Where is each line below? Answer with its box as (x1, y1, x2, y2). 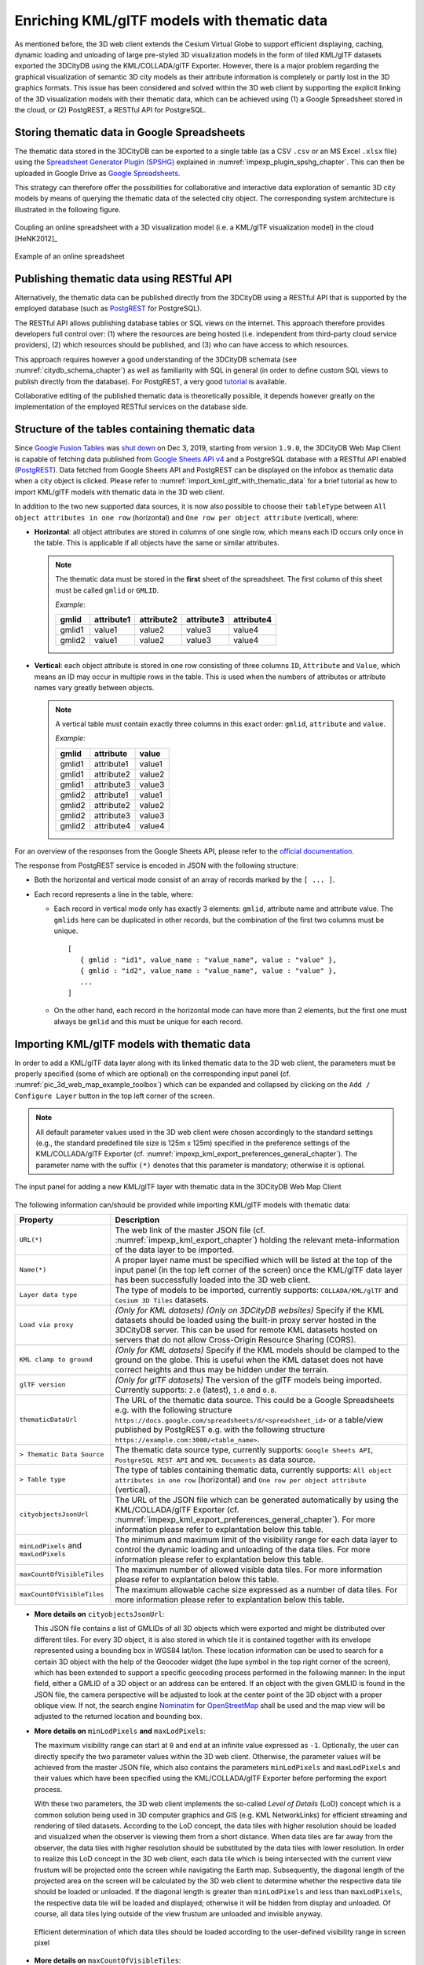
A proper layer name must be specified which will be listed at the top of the (115, 1254, 393, 1265)
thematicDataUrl (19, 1416, 78, 1424)
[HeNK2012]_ (14, 233, 58, 243)
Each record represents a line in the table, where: (34, 889, 194, 899)
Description (115, 1214, 160, 1225)
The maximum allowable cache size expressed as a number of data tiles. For (115, 1584, 398, 1595)
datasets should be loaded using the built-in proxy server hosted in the (115, 1314, 377, 1325)
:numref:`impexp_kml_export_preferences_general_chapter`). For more (115, 1514, 376, 1525)
